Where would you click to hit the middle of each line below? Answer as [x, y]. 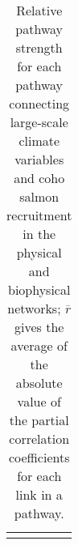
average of [39, 345]
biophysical [39, 290]
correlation [39, 439]
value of [39, 401]
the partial [39, 420]
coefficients [39, 457]
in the [39, 234]
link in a [39, 494]
